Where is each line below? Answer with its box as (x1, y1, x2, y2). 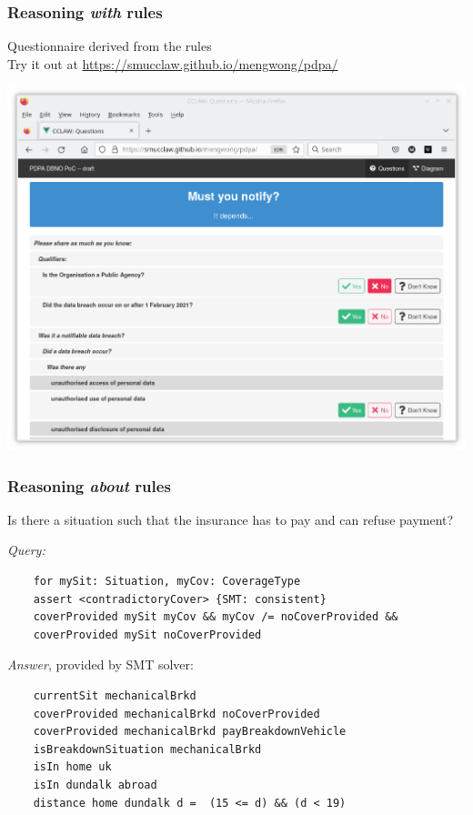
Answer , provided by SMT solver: (7, 655, 194, 674)
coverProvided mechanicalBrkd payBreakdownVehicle (33, 725, 347, 739)
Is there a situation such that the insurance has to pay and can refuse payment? (7, 509, 454, 528)
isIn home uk (33, 760, 112, 774)
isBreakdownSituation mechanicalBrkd (33, 742, 262, 756)
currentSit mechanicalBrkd (33, 689, 196, 702)
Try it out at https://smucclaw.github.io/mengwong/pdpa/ (7, 54, 338, 73)
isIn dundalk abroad (33, 778, 157, 791)
